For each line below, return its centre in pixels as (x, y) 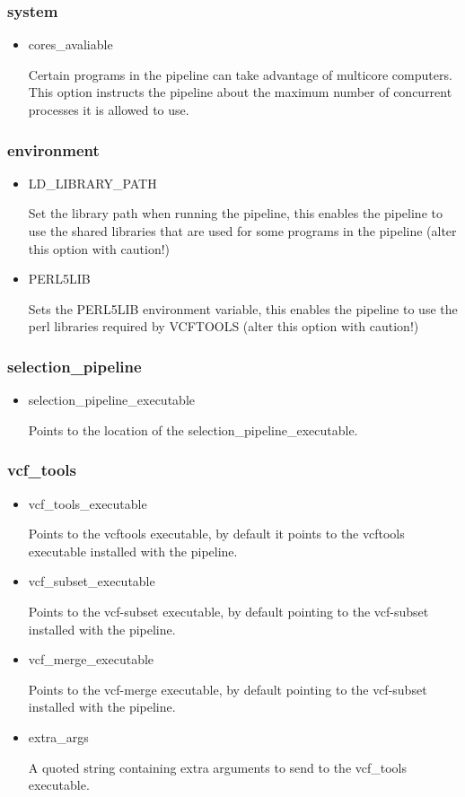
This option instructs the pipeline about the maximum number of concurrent (240, 92)
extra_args (58, 736)
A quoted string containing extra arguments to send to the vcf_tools (217, 767)
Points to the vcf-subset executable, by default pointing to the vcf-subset (228, 611)
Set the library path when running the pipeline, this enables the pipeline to (235, 213)
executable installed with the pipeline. (133, 551)
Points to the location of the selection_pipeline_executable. (193, 429)
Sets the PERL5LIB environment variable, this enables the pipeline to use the (243, 308)
